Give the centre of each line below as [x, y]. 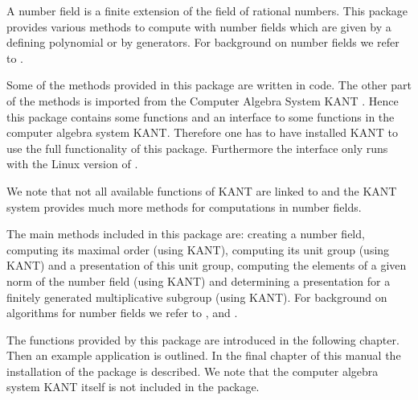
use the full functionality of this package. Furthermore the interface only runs [197, 148]
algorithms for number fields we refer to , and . [122, 313]
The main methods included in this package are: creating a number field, [186, 234]
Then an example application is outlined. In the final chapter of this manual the [204, 355]
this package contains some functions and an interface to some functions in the [201, 116]
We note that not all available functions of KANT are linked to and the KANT [202, 190]
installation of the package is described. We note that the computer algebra [193, 371]
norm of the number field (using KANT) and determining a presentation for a [199, 280]
